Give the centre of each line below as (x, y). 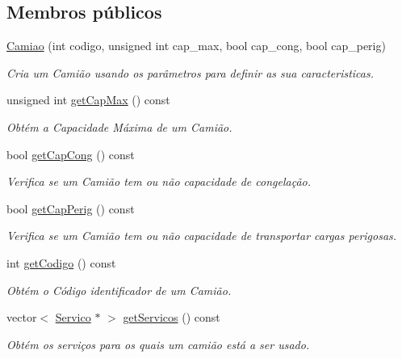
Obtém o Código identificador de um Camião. (119, 290)
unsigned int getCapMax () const (88, 100)
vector (22, 317)
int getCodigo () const (61, 262)
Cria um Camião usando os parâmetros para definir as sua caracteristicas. (191, 72)
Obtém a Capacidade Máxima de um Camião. (119, 126)
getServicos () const (172, 317)
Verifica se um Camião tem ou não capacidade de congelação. (159, 181)
